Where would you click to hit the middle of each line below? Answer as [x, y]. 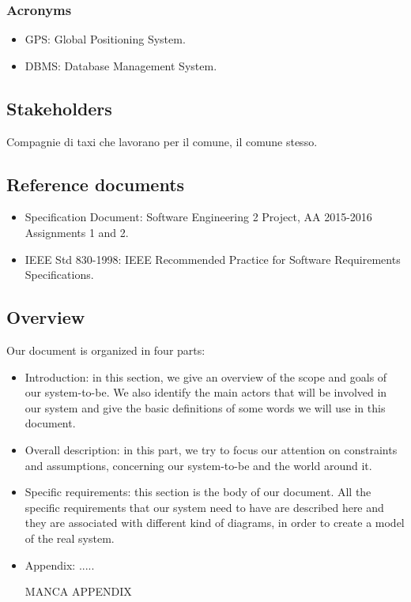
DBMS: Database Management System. [121, 65]
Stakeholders [59, 108]
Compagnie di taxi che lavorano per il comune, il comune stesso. [162, 141]
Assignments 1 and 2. [77, 232]
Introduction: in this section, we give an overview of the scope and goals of [206, 376]
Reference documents [96, 184]
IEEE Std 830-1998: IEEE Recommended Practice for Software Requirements [213, 259]
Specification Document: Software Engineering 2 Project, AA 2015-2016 [198, 217]
